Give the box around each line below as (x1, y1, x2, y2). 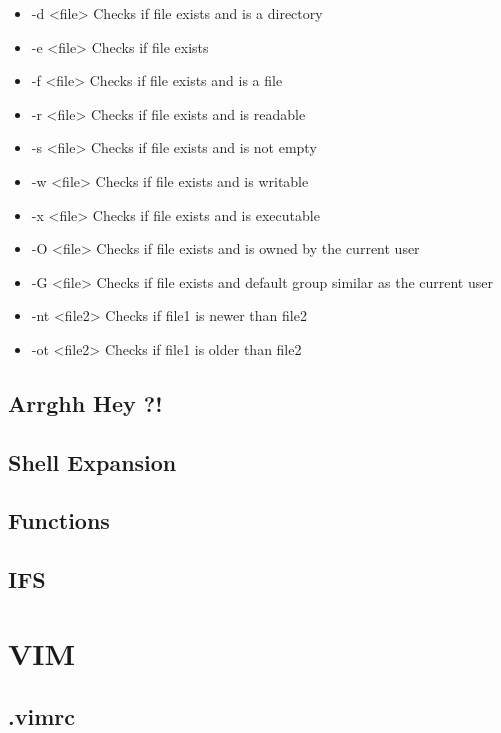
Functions (8, 505, 110, 536)
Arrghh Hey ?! (8, 387, 163, 418)
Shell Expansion (8, 446, 177, 477)
